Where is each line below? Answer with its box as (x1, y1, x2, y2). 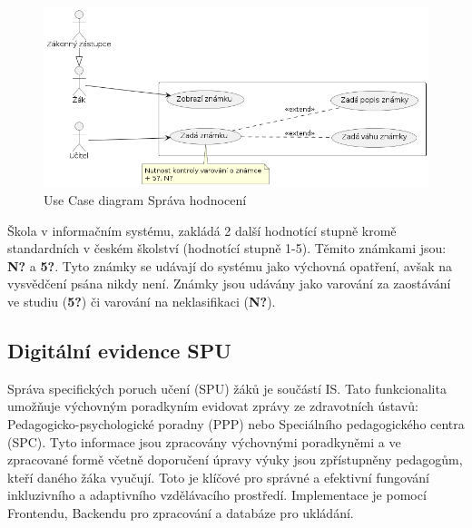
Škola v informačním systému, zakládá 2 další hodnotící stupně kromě (7, 220, 397, 240)
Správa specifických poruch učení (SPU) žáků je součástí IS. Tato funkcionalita (7, 378, 447, 397)
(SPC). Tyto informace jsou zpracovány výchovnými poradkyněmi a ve (7, 432, 401, 451)
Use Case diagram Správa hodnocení (44, 190, 247, 209)
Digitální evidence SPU (7, 336, 231, 364)
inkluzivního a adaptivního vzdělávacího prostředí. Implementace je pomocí (7, 485, 427, 504)
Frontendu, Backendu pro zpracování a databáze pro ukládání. (7, 503, 354, 522)
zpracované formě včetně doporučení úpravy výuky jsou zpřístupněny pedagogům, (7, 450, 463, 469)
